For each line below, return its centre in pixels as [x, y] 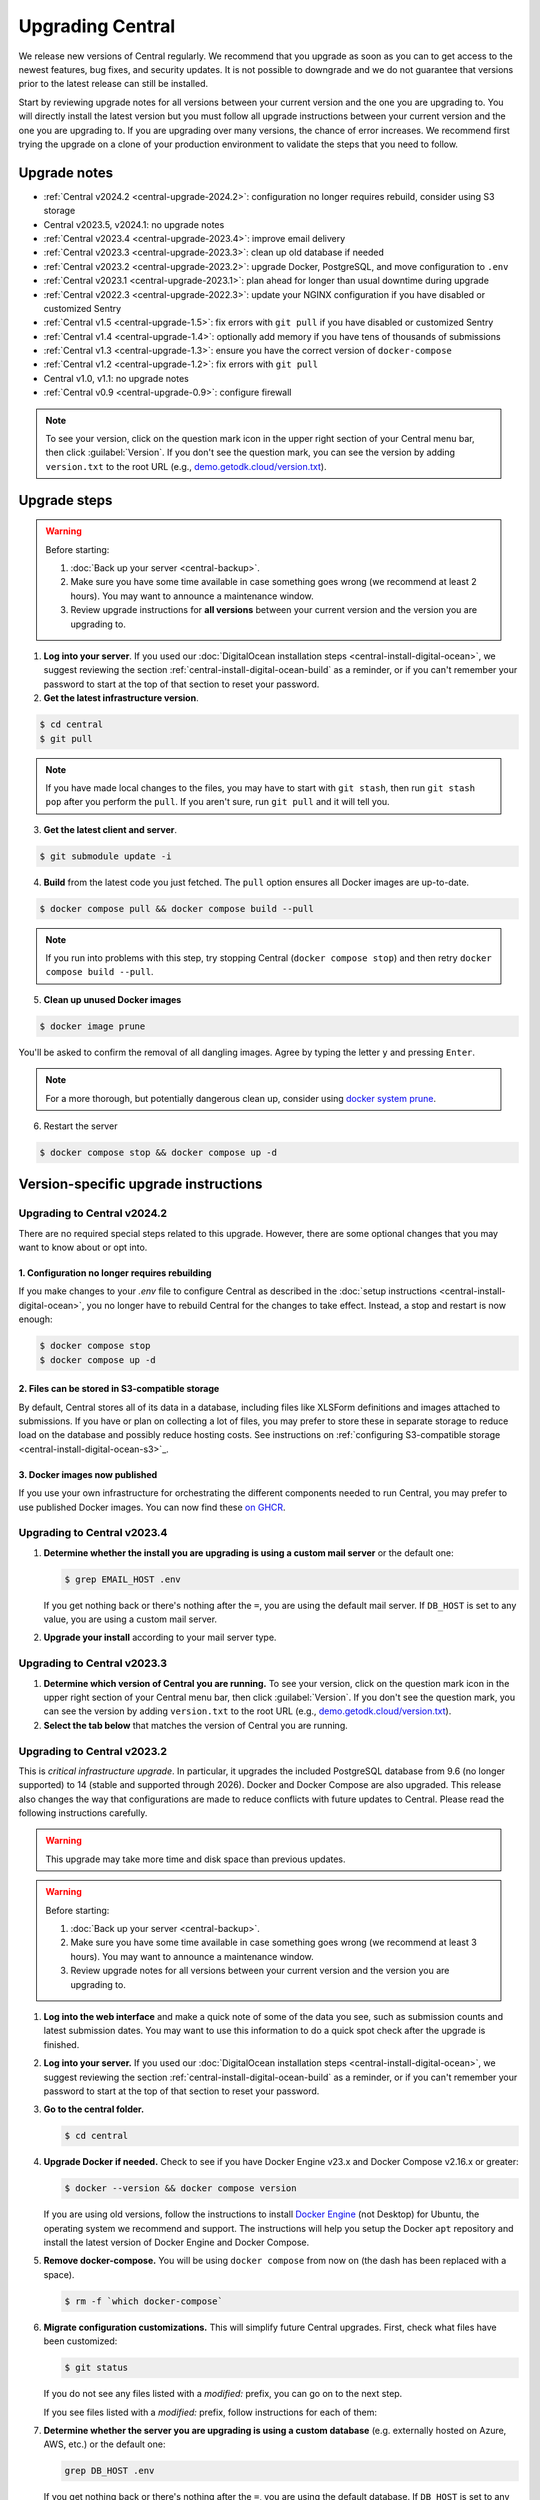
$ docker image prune [92, 1026]
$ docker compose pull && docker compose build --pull [176, 908]
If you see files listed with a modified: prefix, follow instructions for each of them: [210, 2412]
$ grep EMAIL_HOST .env [123, 1579]
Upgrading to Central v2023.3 [93, 1663]
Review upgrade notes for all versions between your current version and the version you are [260, 1971]
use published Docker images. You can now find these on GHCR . [152, 1507]
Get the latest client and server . [110, 829]
